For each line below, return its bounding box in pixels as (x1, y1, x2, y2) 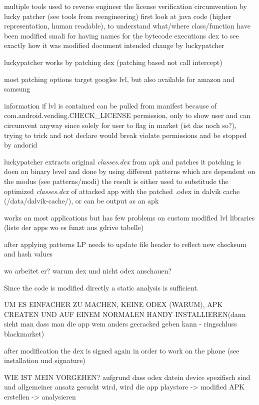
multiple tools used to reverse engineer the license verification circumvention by (4, 1, 247, 11)
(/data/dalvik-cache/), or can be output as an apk (4, 195, 159, 206)
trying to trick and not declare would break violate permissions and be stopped (4, 129, 247, 140)
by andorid (4, 139, 37, 150)
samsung (4, 83, 30, 94)
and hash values (4, 248, 52, 259)
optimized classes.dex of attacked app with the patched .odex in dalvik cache (4, 185, 240, 196)
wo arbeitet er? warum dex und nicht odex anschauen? (4, 265, 172, 276)
